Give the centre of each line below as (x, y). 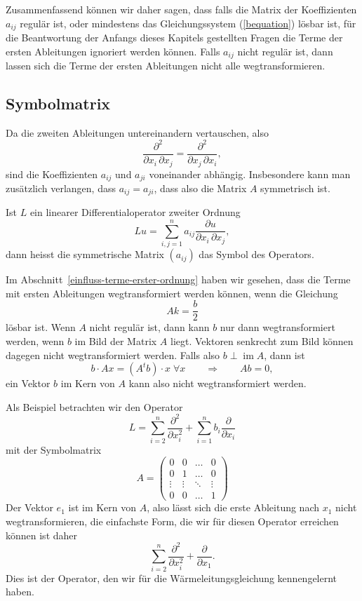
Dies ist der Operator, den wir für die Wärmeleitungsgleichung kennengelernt (172, 578)
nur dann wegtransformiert (277, 327)
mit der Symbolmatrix (54, 449)
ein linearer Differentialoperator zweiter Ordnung (135, 212)
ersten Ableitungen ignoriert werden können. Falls (113, 51)
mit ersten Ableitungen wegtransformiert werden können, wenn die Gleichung (172, 293)
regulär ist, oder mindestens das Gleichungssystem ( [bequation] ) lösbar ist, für (188, 23)
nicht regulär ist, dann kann (149, 327)
